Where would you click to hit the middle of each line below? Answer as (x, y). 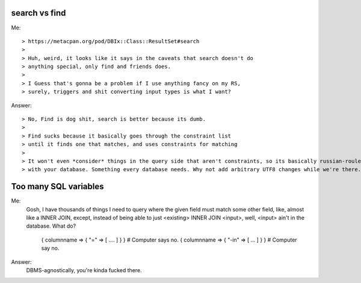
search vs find (39, 13)
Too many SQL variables (58, 187)
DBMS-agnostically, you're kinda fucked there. (84, 270)
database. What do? (51, 226)
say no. (50, 248)
